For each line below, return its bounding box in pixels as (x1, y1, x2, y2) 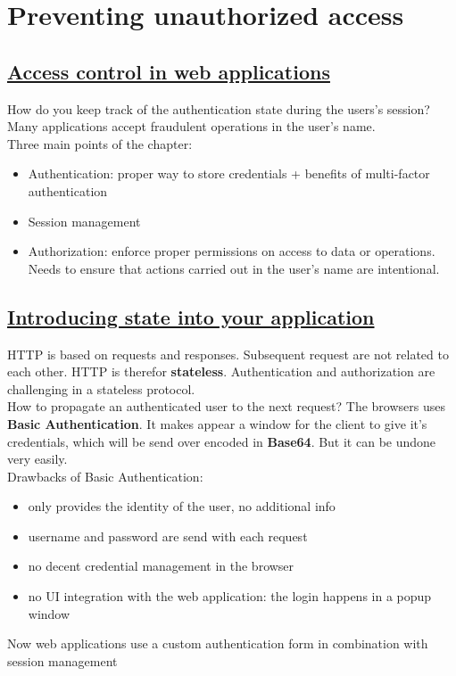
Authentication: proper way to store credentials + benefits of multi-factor (28, 164, 430, 183)
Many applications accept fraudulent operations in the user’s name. (7, 117, 376, 136)
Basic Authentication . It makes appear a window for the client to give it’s (7, 414, 427, 433)
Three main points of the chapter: (7, 134, 193, 153)
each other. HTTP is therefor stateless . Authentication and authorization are (7, 362, 435, 381)
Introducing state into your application (7, 302, 375, 330)
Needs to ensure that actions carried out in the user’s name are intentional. (28, 259, 440, 277)
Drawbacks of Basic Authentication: (7, 466, 203, 485)
